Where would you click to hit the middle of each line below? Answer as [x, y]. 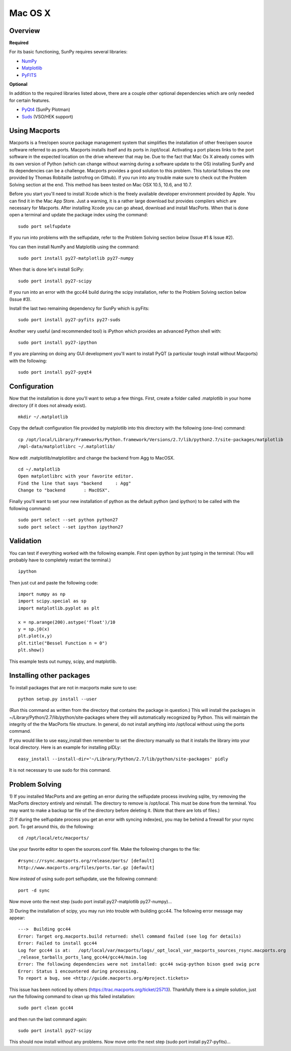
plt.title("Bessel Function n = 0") [63, 643]
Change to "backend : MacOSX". [64, 490]
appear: [17, 918]
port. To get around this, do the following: [52, 826]
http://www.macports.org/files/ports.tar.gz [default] [86, 868]
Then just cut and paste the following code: [54, 582]
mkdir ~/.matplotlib [43, 417]
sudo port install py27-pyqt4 [55, 372]
